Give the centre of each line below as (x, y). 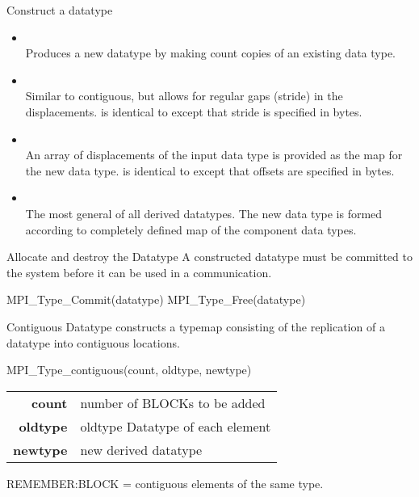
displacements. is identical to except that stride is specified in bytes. (194, 111)
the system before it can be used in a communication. (139, 272)
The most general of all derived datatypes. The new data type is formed (204, 213)
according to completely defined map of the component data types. (191, 229)
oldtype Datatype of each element (176, 426)
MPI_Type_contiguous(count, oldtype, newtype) (129, 370)
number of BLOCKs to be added (173, 402)
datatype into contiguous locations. (93, 342)
